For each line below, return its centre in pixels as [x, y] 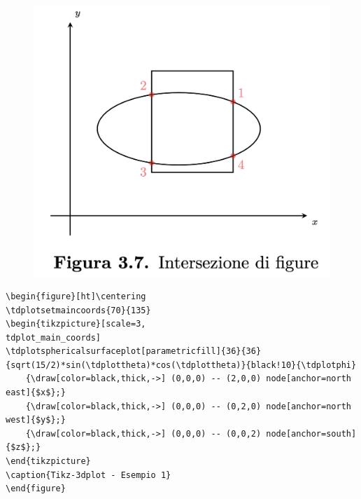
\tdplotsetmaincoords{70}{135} [78, 310]
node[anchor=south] [311, 433]
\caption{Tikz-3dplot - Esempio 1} [89, 475]
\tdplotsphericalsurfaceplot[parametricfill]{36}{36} [134, 351]
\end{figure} [36, 489]
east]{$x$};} [36, 393]
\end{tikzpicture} [48, 462]
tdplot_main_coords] [54, 337]
